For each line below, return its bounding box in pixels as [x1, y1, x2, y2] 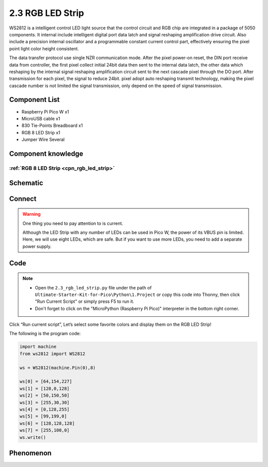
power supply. [22, 243, 52, 249]
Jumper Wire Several [21, 137, 65, 143]
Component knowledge [9, 149, 83, 158]
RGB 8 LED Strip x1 [21, 129, 61, 135]
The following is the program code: [9, 331, 81, 337]
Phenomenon [9, 449, 52, 457]
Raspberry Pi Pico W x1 [21, 108, 69, 114]
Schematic [9, 179, 43, 187]
